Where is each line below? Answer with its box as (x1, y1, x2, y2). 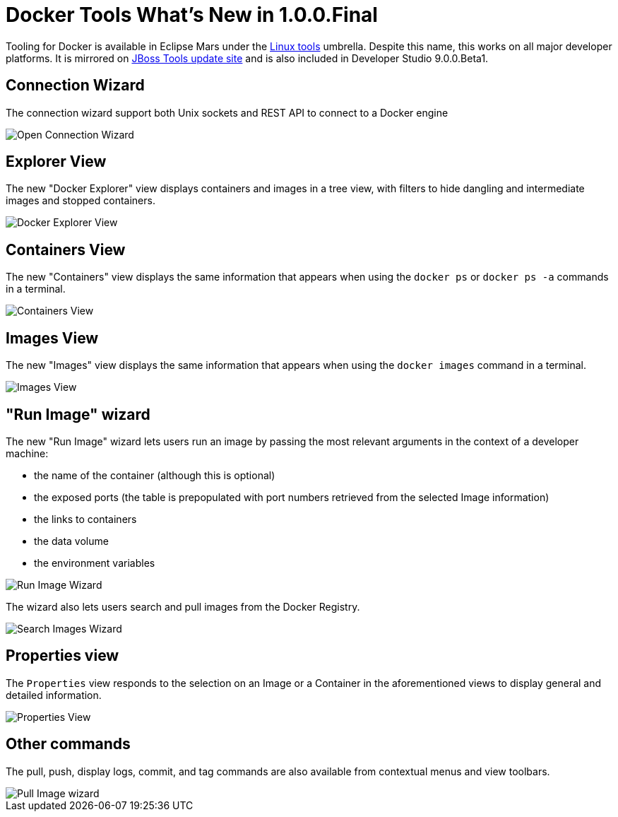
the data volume (34, 534, 109, 547)
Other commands (6, 735, 131, 753)
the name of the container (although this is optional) (34, 469, 275, 481)
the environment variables (34, 556, 155, 569)
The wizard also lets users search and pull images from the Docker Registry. (6, 600, 360, 613)
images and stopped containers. (6, 194, 155, 207)
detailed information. (6, 688, 102, 701)
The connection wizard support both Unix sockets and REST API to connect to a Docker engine (6, 106, 448, 119)
